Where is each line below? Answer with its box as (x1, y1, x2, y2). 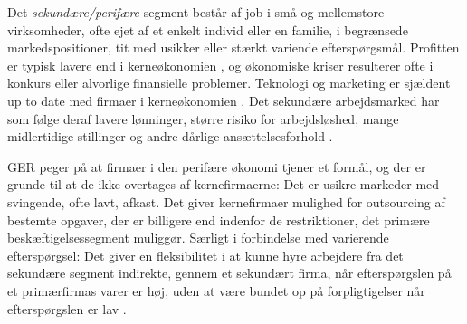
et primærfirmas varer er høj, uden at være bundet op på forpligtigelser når (7, 281, 425, 300)
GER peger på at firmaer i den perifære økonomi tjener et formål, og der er (7, 157, 426, 176)
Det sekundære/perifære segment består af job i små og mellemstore (7, 3, 385, 21)
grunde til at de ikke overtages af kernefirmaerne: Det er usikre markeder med (7, 175, 440, 194)
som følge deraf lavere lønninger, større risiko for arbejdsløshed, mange (7, 109, 399, 128)
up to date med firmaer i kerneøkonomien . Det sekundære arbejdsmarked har (7, 91, 440, 110)
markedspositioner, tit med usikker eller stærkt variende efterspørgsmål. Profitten (7, 38, 460, 57)
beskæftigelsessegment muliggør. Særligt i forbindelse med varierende (7, 228, 389, 247)
